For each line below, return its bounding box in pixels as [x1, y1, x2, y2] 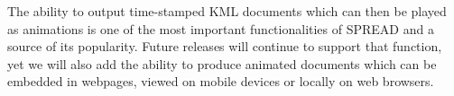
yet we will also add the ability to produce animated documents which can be [7, 54, 437, 73]
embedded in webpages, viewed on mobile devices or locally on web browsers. [7, 72, 434, 91]
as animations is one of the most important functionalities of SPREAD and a [7, 19, 434, 38]
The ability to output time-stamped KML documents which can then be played [7, 2, 447, 20]
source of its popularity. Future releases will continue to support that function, [7, 37, 442, 56]
